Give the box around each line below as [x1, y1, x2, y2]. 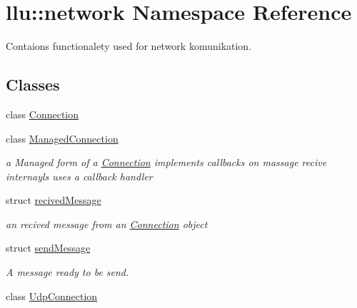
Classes [6, 73, 60, 96]
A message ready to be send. [6, 265, 129, 279]
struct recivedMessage [6, 192, 101, 207]
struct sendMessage [6, 240, 91, 255]
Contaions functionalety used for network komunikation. [6, 38, 252, 53]
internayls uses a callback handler [6, 168, 153, 183]
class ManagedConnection [6, 130, 119, 145]
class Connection [6, 106, 79, 121]
